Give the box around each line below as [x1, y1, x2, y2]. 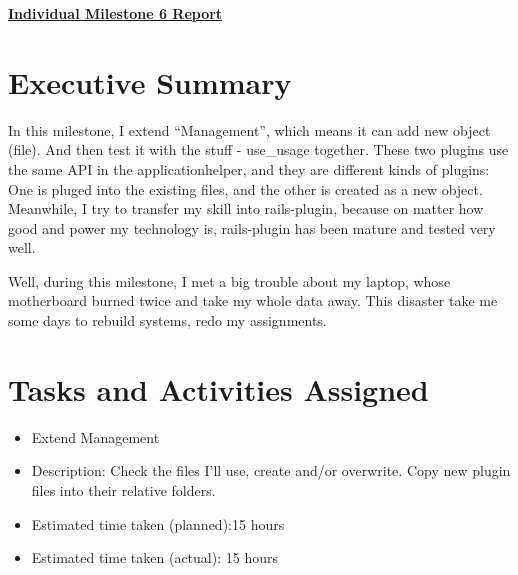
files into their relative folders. [31, 479, 216, 500]
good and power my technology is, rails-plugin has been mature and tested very [8, 217, 496, 238]
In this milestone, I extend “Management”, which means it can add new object [8, 119, 491, 140]
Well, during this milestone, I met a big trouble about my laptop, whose [8, 270, 451, 291]
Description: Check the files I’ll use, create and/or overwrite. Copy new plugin [31, 460, 511, 481]
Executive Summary [8, 61, 292, 102]
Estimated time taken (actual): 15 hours [31, 547, 278, 568]
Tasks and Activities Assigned [8, 368, 429, 409]
